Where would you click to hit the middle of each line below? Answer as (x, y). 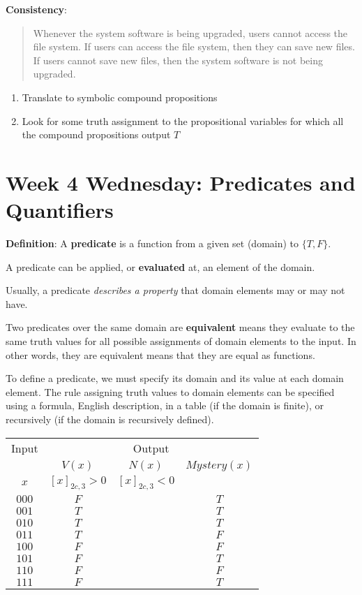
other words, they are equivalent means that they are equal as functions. (160, 354)
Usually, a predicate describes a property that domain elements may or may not (175, 290)
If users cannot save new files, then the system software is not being (178, 60)
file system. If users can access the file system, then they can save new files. (194, 46)
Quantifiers (60, 210)
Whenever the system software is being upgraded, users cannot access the (190, 32)
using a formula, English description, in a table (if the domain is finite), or (165, 405)
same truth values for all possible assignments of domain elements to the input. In (181, 341)
